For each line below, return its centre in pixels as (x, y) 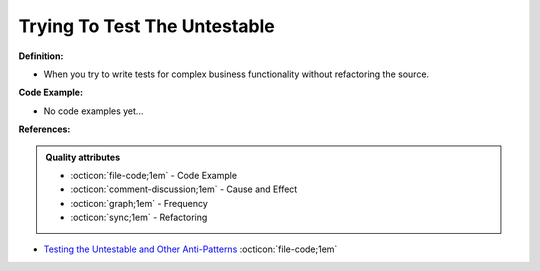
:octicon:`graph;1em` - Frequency (139, 203)
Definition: (41, 56)
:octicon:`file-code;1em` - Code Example (154, 175)
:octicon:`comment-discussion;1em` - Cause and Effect (184, 189)
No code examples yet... (93, 111)
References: (44, 129)
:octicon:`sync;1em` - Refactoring (139, 217)
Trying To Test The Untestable (146, 26)
